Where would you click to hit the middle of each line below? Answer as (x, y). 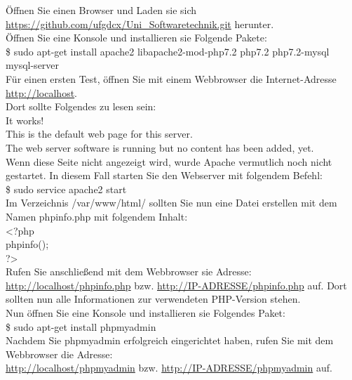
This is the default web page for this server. (99, 134)
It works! (25, 120)
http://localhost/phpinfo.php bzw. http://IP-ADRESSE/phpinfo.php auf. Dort (176, 285)
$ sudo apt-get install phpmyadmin (81, 326)
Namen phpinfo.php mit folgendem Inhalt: (97, 216)
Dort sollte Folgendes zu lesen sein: (81, 106)
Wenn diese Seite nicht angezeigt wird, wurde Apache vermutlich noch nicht (169, 161)
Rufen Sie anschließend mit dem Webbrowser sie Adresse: (129, 271)
